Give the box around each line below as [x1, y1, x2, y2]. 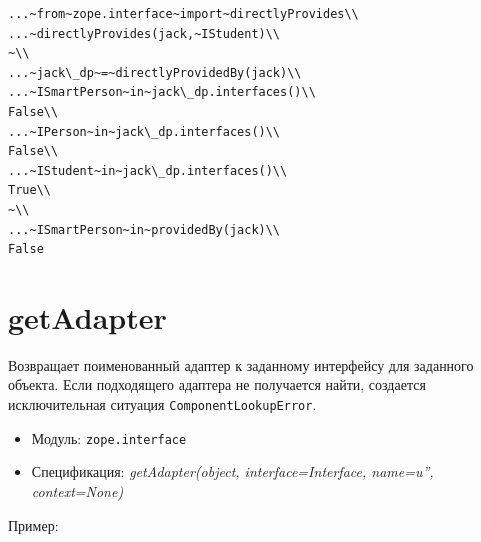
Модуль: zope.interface [31, 427, 187, 448]
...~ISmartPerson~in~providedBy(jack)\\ [8, 222, 281, 237]
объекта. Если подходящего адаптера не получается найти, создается [8, 374, 426, 395]
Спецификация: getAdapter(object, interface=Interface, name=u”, [31, 461, 434, 482]
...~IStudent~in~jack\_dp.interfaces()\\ [8, 163, 288, 178]
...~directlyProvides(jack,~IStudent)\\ [8, 26, 281, 41]
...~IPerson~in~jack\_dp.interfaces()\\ [8, 124, 281, 139]
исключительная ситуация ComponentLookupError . [8, 394, 317, 415]
